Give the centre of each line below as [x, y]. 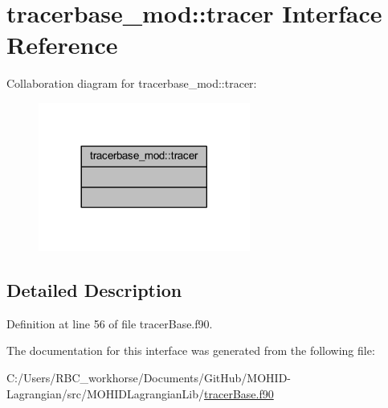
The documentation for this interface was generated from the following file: [191, 350]
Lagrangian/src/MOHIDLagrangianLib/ [106, 393]
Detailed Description [94, 289]
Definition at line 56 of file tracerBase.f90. [110, 323]
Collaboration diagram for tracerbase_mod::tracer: [132, 83]
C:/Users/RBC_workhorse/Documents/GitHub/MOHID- [149, 377]
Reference [62, 45]
